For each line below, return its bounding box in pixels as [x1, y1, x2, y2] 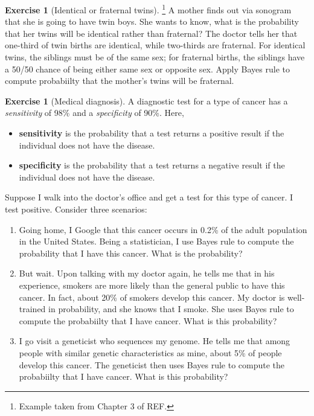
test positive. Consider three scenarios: [5, 202, 147, 215]
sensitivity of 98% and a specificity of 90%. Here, [5, 106, 184, 119]
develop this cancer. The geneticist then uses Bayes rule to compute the [19, 358, 285, 371]
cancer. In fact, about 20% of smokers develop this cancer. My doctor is [19, 290, 285, 303]
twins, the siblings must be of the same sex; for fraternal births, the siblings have [5, 51, 305, 63]
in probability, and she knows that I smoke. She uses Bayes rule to [48, 302, 294, 315]
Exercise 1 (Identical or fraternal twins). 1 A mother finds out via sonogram [5, 2, 292, 16]
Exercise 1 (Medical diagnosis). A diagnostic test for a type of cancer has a [5, 94, 288, 107]
